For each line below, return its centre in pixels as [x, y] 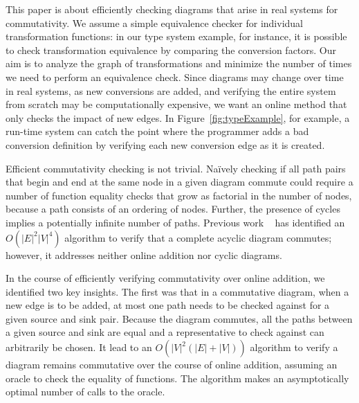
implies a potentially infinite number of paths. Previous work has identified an [175, 222]
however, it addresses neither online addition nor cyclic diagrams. [144, 254]
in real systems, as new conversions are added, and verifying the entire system [171, 90]
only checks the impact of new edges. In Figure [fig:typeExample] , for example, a [178, 117]
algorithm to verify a [294, 347]
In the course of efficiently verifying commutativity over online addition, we [165, 278]
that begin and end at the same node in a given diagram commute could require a [179, 182]
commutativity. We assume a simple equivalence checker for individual [155, 23]
